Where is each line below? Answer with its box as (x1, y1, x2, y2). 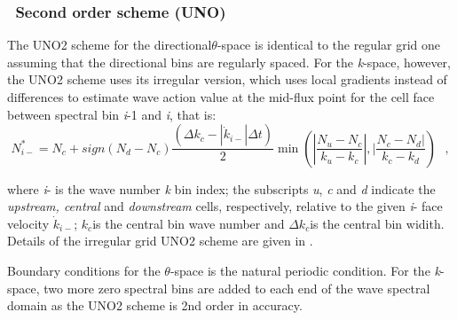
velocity (7, 214, 50, 232)
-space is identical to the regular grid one (217, 35, 441, 54)
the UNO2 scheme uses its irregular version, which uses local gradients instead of (7, 70, 447, 89)
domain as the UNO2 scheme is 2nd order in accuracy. (7, 296, 303, 315)
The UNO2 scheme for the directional (7, 35, 212, 54)
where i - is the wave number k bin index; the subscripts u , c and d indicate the (7, 179, 436, 198)
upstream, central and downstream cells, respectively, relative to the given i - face (7, 197, 443, 215)
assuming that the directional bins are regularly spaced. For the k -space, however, (7, 52, 451, 71)
